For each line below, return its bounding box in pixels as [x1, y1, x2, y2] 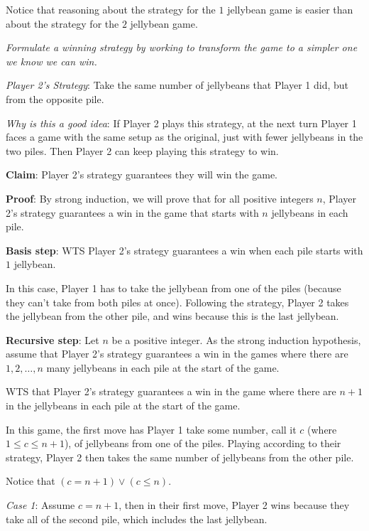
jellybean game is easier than [227, 2, 353, 16]
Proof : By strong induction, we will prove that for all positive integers [6, 191, 314, 205]
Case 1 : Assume [6, 498, 75, 513]
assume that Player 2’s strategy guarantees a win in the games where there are [6, 346, 348, 361]
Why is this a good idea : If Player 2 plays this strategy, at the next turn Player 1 [6, 115, 357, 130]
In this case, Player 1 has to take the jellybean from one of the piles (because [6, 280, 341, 295]
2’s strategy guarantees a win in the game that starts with [6, 205, 259, 220]
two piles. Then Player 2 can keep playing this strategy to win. [6, 143, 279, 158]
